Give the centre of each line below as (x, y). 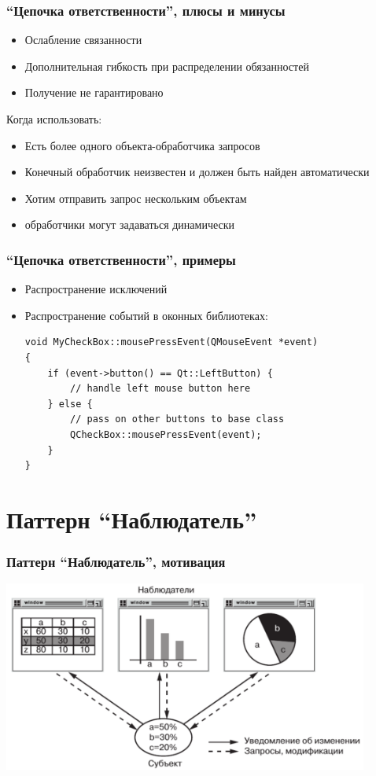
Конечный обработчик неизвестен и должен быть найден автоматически (197, 172)
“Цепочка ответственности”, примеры (121, 259)
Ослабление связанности (83, 40)
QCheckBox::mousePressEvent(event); (166, 434)
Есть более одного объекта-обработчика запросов (142, 145)
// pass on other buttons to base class (177, 419)
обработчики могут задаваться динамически (130, 224)
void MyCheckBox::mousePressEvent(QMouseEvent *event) (171, 342)
